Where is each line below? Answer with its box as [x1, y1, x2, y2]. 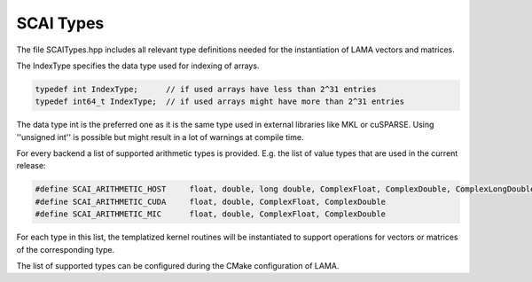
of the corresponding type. [16, 244, 115, 255]
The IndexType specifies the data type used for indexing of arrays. [16, 60, 260, 71]
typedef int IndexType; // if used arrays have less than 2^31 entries [35, 84, 377, 94]
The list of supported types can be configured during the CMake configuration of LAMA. [16, 261, 340, 270]
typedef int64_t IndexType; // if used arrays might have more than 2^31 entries [35, 97, 405, 106]
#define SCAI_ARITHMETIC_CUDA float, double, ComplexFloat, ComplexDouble [35, 196, 386, 207]
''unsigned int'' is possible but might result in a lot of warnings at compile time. [16, 131, 304, 142]
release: [16, 161, 46, 171]
